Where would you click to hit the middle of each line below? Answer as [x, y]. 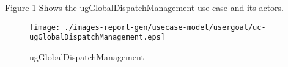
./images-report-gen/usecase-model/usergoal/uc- [165, 27]
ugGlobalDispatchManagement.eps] [97, 37]
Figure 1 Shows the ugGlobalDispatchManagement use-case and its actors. [145, 7]
